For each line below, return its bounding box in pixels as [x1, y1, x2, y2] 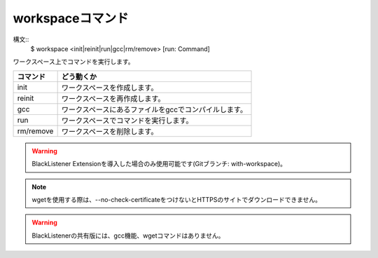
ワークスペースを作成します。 [61, 83, 158, 93]
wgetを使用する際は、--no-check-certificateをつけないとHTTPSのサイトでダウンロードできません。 [31, 195, 322, 203]
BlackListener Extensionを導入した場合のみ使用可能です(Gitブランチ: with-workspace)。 [31, 160, 287, 168]
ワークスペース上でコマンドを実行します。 [13, 57, 134, 66]
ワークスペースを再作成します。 [61, 93, 165, 103]
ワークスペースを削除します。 [61, 126, 158, 136]
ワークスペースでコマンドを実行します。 [61, 116, 193, 125]
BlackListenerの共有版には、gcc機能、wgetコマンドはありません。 [31, 231, 225, 240]
